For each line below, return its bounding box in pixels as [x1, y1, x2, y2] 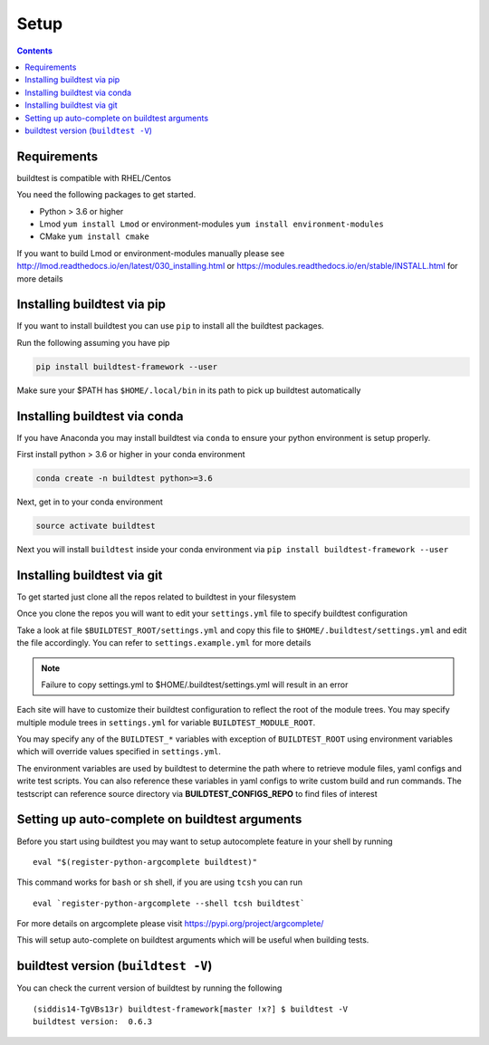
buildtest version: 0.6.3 [33, 1017, 153, 1027]
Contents [16, 45, 53, 56]
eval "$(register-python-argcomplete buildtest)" [33, 857, 258, 867]
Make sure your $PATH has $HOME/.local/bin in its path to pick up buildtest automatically [16, 385, 361, 396]
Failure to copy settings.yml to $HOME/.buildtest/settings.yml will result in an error [41, 679, 349, 690]
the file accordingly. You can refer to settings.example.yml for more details [16, 638, 312, 648]
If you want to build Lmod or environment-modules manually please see [16, 247, 285, 258]
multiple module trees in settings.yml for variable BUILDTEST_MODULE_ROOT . [16, 716, 316, 728]
